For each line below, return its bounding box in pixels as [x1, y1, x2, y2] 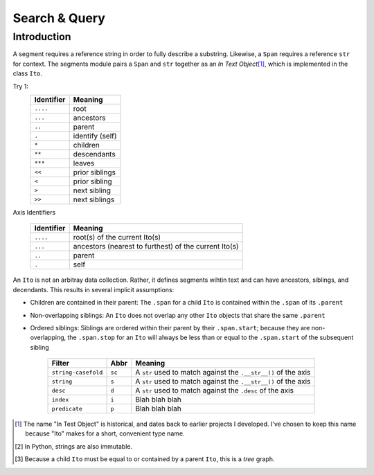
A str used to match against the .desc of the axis [135, 386, 294, 395]
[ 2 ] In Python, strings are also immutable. [15, 442, 133, 450]
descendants [73, 149, 116, 159]
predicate [51, 405, 83, 412]
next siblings [73, 195, 115, 204]
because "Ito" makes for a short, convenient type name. [25, 429, 185, 438]
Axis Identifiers [12, 208, 56, 216]
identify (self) [73, 131, 117, 141]
